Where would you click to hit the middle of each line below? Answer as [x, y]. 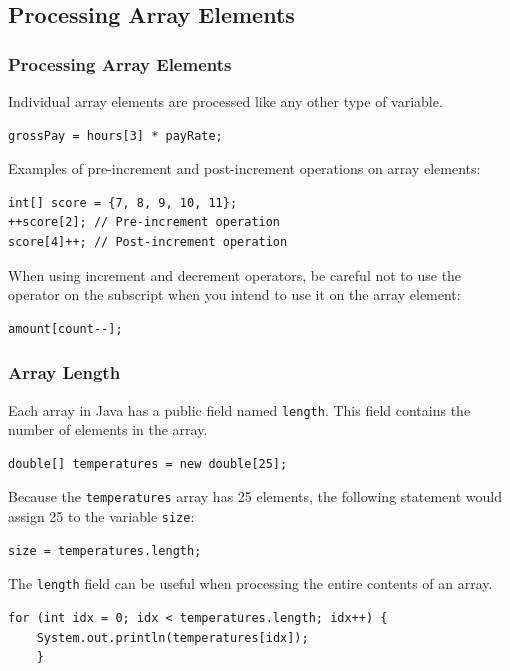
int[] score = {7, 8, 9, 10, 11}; [123, 202]
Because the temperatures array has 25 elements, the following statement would [255, 496]
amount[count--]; [65, 328]
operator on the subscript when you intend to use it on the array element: [234, 294]
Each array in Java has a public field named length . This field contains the [239, 409]
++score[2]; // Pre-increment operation [144, 222]
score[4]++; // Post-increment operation [148, 241]
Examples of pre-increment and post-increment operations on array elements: [244, 168]
